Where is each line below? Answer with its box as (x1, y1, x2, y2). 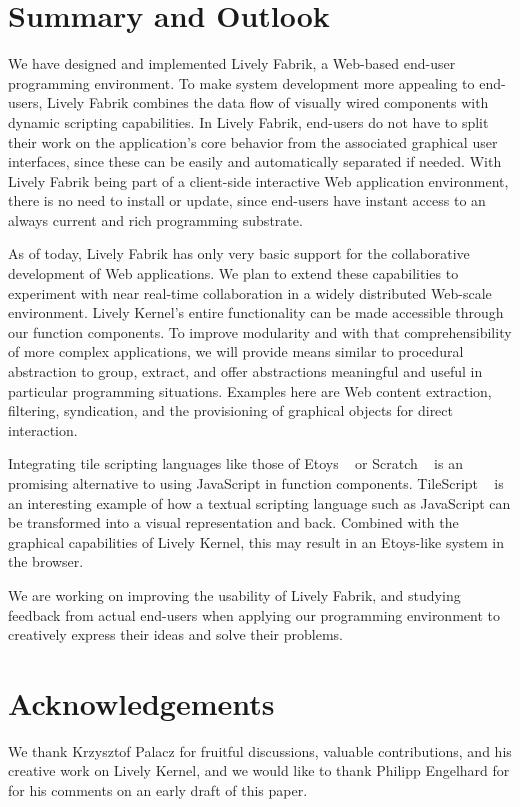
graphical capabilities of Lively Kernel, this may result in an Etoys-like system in (8, 531, 505, 552)
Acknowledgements (8, 682, 275, 723)
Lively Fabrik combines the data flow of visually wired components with (47, 92, 489, 113)
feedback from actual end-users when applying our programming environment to (8, 604, 500, 625)
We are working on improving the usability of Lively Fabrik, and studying (8, 584, 461, 605)
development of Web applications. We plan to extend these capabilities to (8, 263, 459, 284)
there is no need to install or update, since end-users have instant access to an (8, 190, 486, 211)
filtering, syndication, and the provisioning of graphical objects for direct (8, 400, 454, 421)
